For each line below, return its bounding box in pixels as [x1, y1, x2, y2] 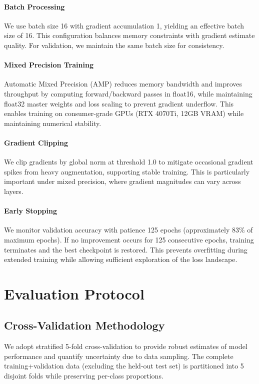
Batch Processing [4, 1, 65, 11]
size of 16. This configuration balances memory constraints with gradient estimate [4, 30, 255, 40]
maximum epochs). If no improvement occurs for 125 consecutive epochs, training [4, 234, 254, 244]
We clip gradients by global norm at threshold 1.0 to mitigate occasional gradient [4, 156, 253, 167]
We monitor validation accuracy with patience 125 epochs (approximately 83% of [4, 224, 253, 235]
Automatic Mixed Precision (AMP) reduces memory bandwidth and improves [4, 78, 242, 89]
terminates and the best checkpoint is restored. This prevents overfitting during [4, 244, 247, 254]
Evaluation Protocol [4, 283, 144, 303]
